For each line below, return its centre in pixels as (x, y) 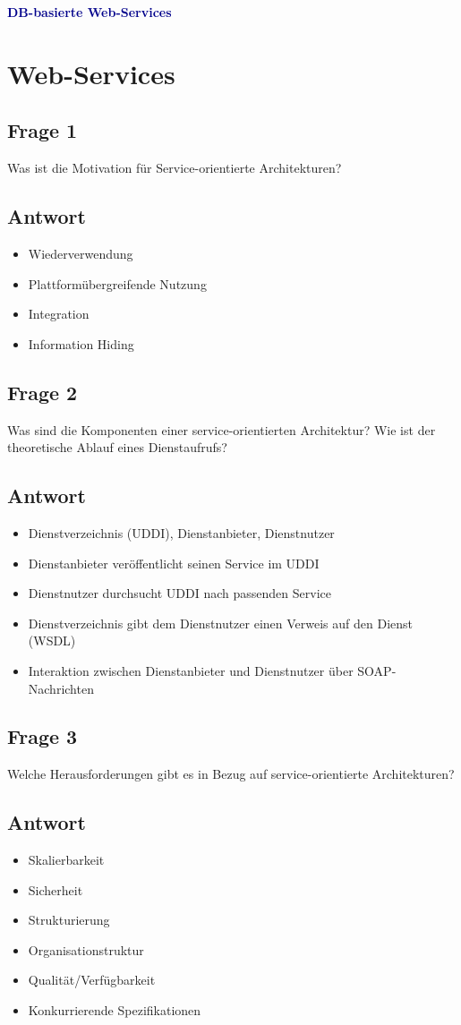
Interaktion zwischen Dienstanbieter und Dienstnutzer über (191, 670)
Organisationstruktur (86, 949)
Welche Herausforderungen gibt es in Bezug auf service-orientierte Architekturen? (231, 774)
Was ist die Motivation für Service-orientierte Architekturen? (175, 168)
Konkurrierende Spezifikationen (115, 1010)
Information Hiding (81, 343)
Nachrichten (61, 688)
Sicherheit (55, 889)
